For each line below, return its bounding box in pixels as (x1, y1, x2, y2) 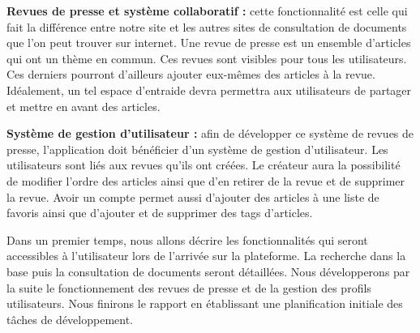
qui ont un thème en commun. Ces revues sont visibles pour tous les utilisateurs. (6, 49, 407, 66)
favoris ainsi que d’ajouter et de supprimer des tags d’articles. (6, 204, 313, 221)
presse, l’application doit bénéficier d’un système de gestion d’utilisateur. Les (6, 140, 388, 157)
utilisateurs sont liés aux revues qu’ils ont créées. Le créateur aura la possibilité (6, 156, 401, 173)
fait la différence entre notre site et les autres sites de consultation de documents (6, 18, 407, 35)
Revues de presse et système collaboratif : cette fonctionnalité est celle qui (6, 2, 408, 19)
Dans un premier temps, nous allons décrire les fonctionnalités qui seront (6, 231, 368, 248)
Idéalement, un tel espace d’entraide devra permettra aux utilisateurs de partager (6, 81, 412, 98)
